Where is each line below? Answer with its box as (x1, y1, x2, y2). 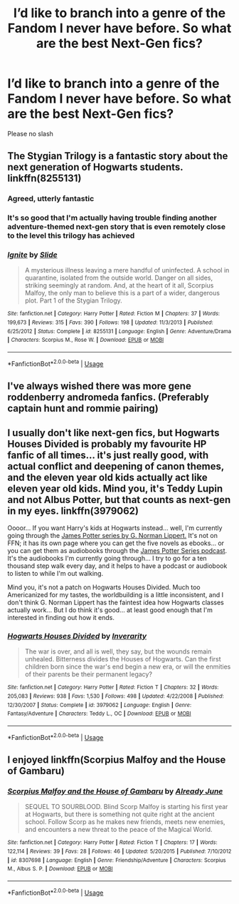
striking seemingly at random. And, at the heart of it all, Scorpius (24, 281, 214, 290)
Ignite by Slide (7, 250, 58, 260)
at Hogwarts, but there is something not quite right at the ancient (24, 810, 215, 818)
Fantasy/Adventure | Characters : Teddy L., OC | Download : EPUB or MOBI (7, 710, 191, 718)
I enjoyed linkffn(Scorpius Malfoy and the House (7, 753, 226, 766)
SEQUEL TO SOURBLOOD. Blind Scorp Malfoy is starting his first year (24, 803, 228, 811)
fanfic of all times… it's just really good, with (7, 449, 209, 461)
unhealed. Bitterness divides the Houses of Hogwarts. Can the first (24, 655, 222, 664)
